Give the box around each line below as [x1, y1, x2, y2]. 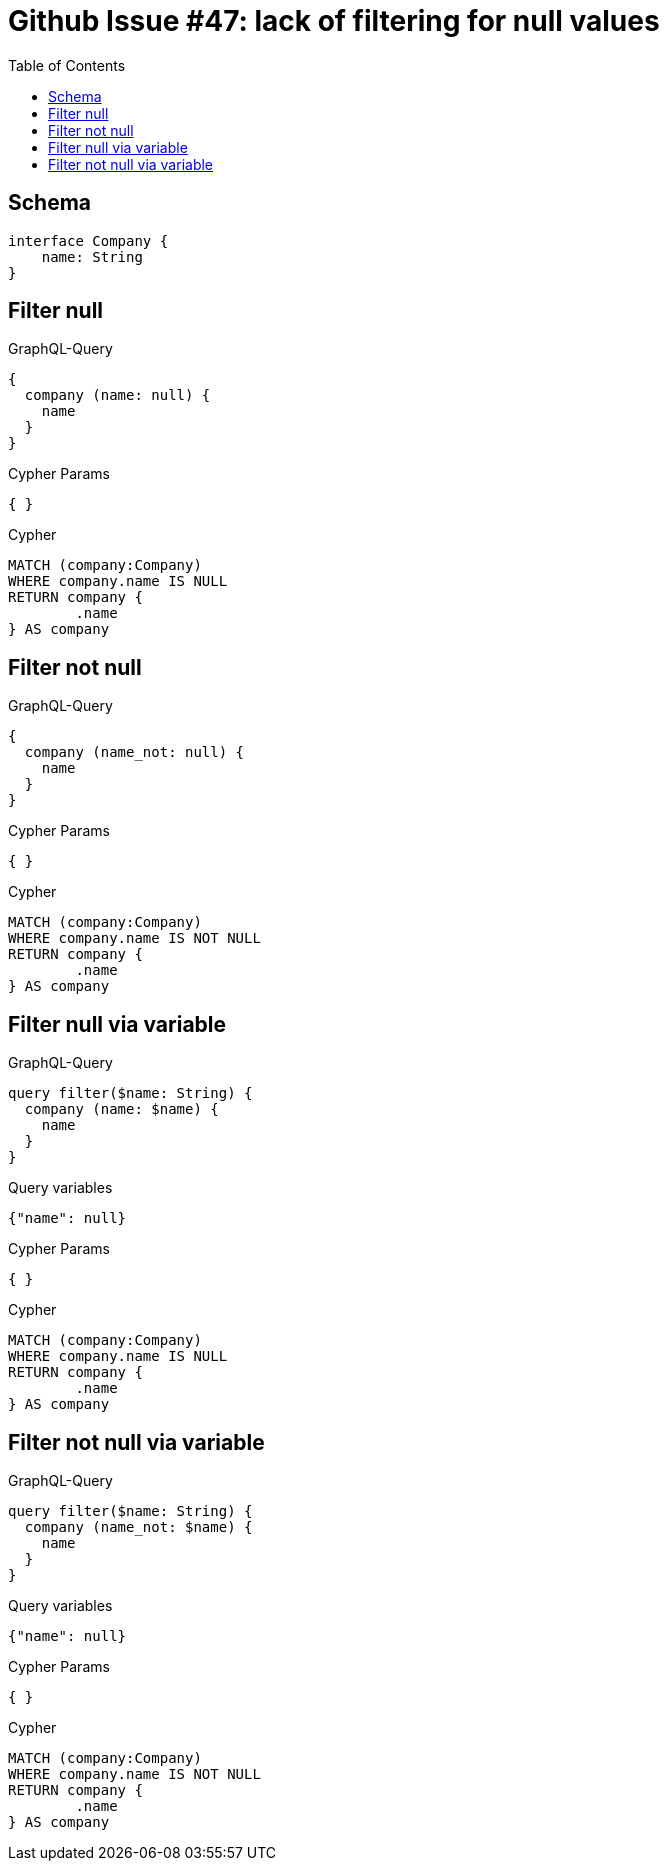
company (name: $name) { [24, 1101, 219, 1118]
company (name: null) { [24, 387, 211, 404]
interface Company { [8, 232, 169, 249]
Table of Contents [8, 56, 126, 74]
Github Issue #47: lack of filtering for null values [8, 4, 660, 38]
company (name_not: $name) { [24, 1518, 253, 1535]
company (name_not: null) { [24, 744, 245, 761]
